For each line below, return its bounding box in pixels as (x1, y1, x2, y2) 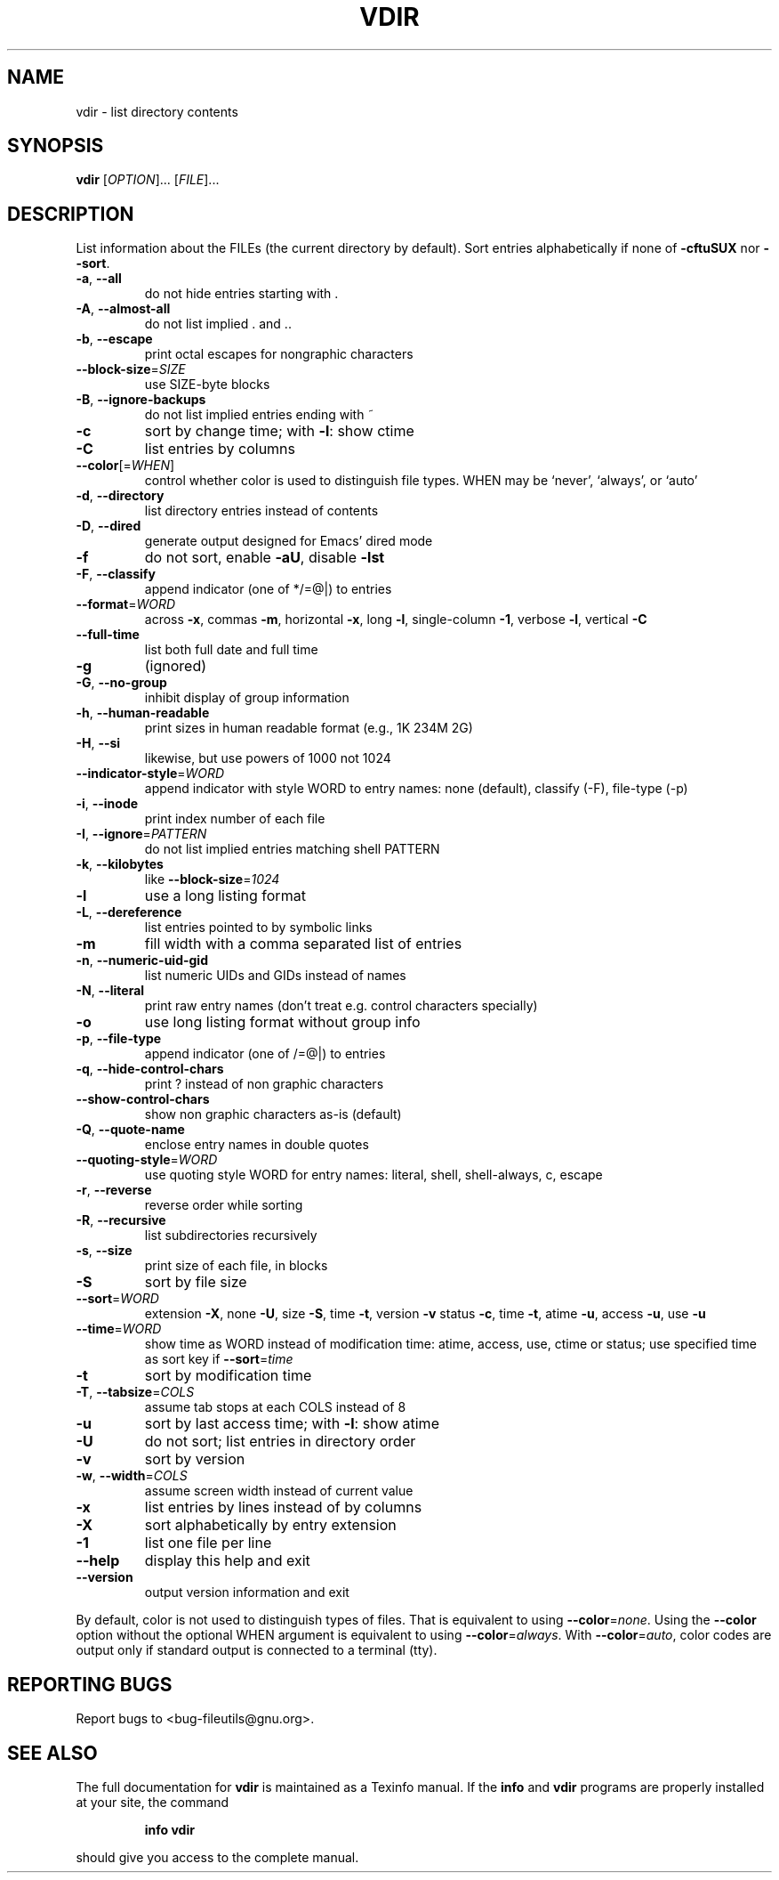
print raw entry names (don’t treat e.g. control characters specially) (144, 998, 538, 1014)
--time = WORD (76, 1321, 162, 1337)
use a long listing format (144, 887, 306, 905)
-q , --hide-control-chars (76, 1061, 224, 1077)
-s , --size (76, 1243, 133, 1259)
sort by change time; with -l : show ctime (144, 422, 414, 441)
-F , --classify (76, 566, 156, 582)
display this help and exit (144, 1552, 310, 1570)
